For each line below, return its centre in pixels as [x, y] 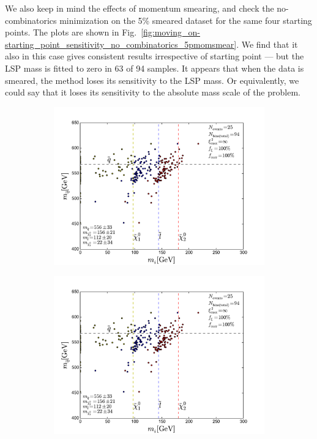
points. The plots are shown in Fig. [71, 32]
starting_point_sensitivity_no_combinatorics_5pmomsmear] [121, 44]
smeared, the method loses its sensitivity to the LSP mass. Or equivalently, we [152, 80]
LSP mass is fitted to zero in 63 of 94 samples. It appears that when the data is [155, 68]
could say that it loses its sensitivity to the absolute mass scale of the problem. [153, 92]
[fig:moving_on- [170, 32]
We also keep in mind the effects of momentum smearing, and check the [140, 8]
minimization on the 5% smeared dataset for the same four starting [186, 20]
